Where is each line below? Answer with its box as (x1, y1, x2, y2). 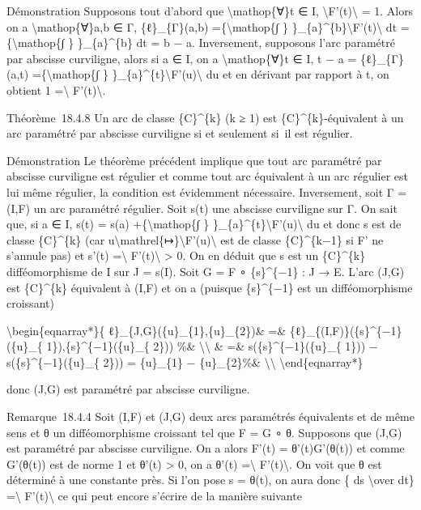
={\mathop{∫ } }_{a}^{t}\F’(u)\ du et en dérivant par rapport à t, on (32, 66, 389, 83)
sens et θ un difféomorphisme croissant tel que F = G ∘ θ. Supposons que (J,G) (6, 423, 402, 440)
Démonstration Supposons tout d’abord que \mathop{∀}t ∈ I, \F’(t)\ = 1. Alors (6, 2, 414, 19)
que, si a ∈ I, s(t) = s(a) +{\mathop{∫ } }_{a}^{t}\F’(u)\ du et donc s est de (6, 215, 402, 232)
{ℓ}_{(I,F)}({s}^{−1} (289, 321, 402, 338)
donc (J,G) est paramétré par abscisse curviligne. (6, 380, 250, 397)
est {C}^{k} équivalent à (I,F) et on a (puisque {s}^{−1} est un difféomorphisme (6, 278, 413, 295)
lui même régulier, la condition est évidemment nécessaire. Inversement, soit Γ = (6, 183, 407, 200)
